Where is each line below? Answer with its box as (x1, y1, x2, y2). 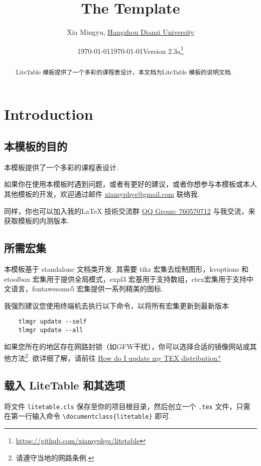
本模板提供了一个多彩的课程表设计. (4, 162, 118, 172)
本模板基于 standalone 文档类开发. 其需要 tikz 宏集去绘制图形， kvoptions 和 (4, 263, 249, 274)
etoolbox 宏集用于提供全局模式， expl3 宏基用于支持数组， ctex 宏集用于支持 (4, 273, 247, 284)
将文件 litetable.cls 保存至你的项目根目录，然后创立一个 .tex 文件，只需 (4, 401, 250, 411)
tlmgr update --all (18, 327, 83, 334)
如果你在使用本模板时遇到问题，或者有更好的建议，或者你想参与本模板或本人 (4, 179, 257, 189)
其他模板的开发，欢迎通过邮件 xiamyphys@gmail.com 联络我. (4, 189, 200, 199)
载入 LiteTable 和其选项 (4, 377, 125, 393)
